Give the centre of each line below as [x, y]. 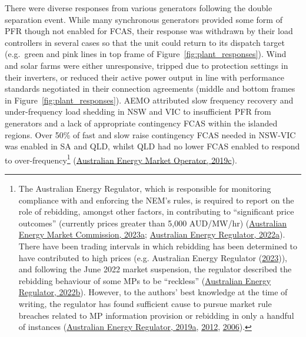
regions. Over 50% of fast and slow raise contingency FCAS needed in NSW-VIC [150, 134]
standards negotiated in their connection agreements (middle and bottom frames [150, 89]
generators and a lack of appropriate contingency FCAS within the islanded [141, 123]
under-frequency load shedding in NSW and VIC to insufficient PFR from [138, 111]
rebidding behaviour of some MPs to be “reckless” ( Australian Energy [145, 280]
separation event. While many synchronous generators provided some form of [144, 19]
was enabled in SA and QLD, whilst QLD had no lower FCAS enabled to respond [152, 146]
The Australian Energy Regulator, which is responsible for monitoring [145, 188]
